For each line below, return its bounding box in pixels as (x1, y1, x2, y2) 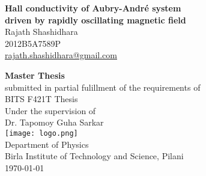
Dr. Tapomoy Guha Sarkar (5, 116, 104, 129)
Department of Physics (5, 138, 89, 150)
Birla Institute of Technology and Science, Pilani (5, 150, 184, 162)
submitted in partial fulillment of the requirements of (5, 80, 201, 93)
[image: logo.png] (5, 129, 78, 138)
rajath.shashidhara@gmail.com (5, 49, 117, 61)
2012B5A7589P (5, 37, 61, 49)
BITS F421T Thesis (5, 93, 78, 105)
